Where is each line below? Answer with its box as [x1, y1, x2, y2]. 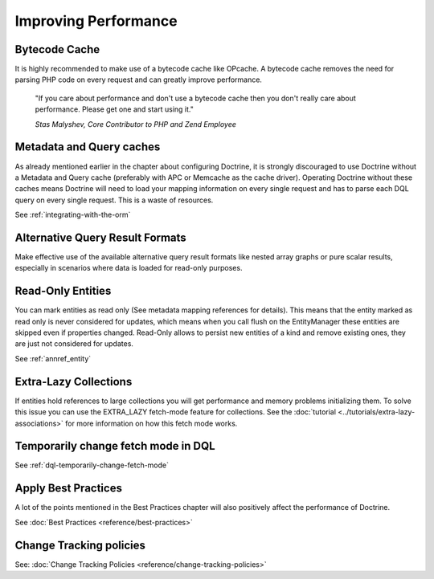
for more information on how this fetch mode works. [65, 418, 238, 428]
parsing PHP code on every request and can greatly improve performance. [14, 75, 263, 84]
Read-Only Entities [14, 284, 112, 298]
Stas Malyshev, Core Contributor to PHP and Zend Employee [35, 119, 237, 128]
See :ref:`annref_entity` [14, 353, 92, 363]
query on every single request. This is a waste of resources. [14, 195, 214, 205]
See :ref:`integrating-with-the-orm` [14, 210, 131, 220]
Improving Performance [14, 12, 178, 30]
